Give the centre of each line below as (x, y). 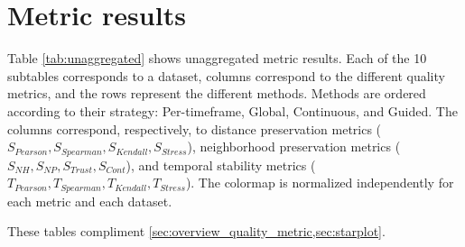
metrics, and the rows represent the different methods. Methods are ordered (217, 93)
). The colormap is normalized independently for (320, 183)
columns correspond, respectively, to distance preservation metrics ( (195, 128)
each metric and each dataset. (90, 201)
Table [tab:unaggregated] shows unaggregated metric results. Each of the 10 (217, 58)
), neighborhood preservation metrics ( (294, 146)
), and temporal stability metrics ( (221, 165)
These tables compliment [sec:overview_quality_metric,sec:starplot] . (196, 231)
